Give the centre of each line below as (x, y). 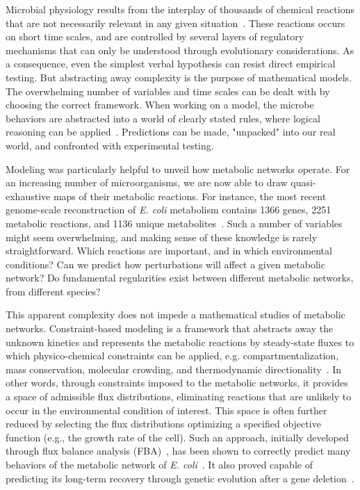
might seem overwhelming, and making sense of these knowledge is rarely (162, 237)
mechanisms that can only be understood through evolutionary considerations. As (180, 50)
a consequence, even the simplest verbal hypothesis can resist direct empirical (171, 64)
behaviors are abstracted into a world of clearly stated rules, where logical (163, 118)
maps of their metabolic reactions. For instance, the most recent (190, 196)
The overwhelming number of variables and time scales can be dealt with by (168, 91)
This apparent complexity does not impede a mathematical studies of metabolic (175, 315)
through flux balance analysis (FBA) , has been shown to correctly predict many (178, 451)
